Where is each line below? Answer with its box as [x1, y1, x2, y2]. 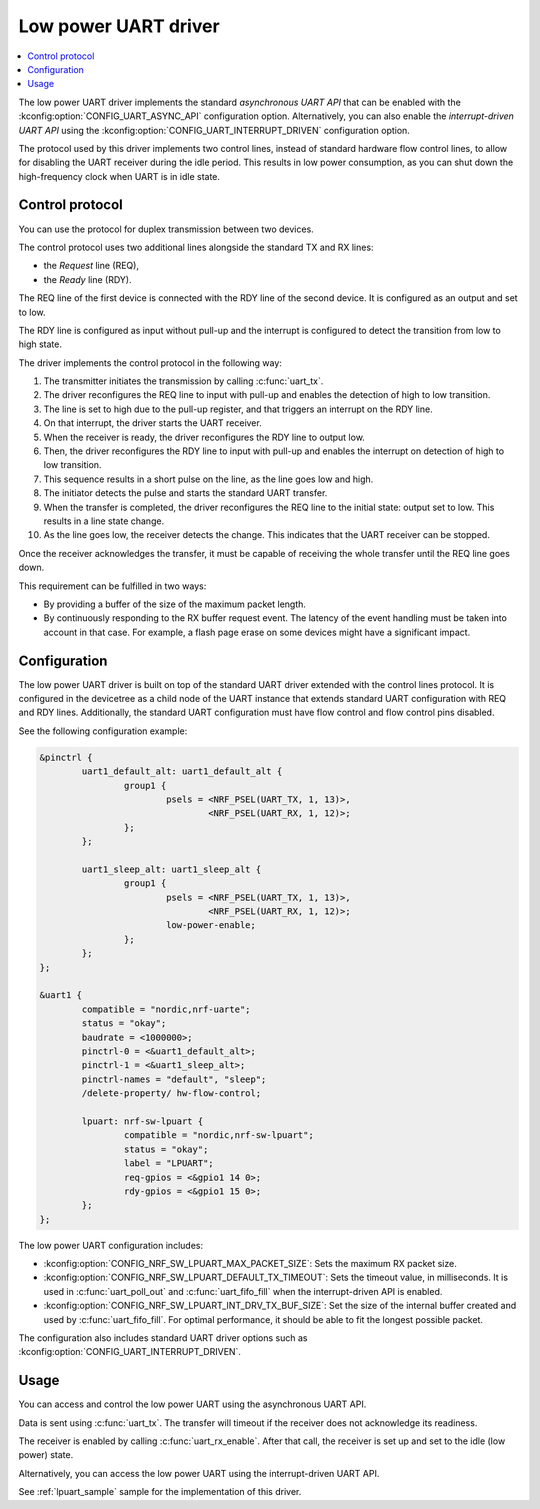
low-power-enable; [165, 920, 257, 931]
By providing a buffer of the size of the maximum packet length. [43, 598, 307, 610]
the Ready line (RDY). [43, 273, 132, 285]
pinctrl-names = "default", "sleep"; [81, 1073, 267, 1085]
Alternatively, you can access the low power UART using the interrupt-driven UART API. [18, 1467, 380, 1479]
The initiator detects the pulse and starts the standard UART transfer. [43, 487, 328, 499]
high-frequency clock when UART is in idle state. [18, 170, 220, 182]
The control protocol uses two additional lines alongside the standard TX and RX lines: [18, 241, 374, 253]
